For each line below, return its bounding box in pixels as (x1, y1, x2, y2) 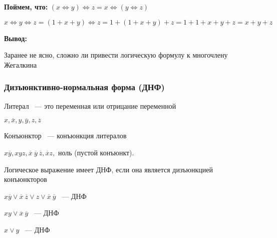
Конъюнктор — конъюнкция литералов (4, 130, 127, 141)
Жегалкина (4, 59, 37, 70)
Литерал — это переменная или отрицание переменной (4, 100, 176, 111)
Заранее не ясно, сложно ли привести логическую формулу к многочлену (4, 50, 228, 60)
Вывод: (4, 33, 27, 43)
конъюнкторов (4, 174, 47, 184)
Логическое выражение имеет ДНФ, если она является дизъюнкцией (4, 164, 213, 174)
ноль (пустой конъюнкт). (58, 147, 134, 157)
